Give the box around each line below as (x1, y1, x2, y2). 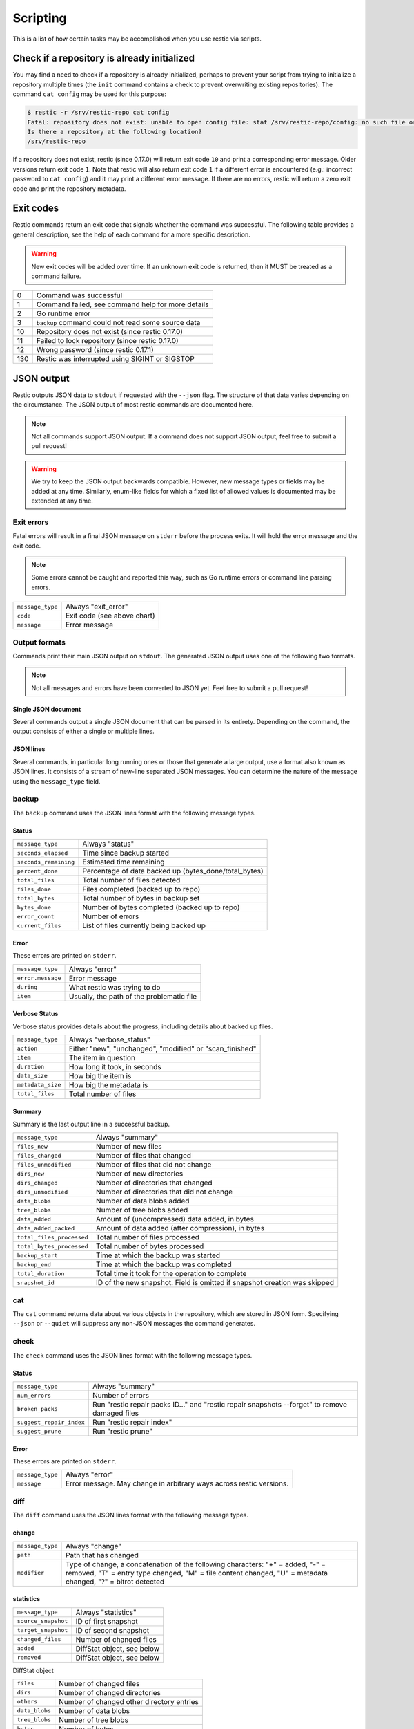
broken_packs (17, 1405, 58, 1412)
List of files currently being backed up (82, 921, 206, 930)
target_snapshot (17, 1627, 68, 1634)
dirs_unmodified (17, 1188, 68, 1196)
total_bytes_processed (17, 1242, 89, 1250)
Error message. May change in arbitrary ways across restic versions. (66, 1479, 289, 1488)
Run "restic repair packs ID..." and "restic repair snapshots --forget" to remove (92, 1400, 348, 1409)
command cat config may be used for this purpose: (12, 90, 167, 98)
